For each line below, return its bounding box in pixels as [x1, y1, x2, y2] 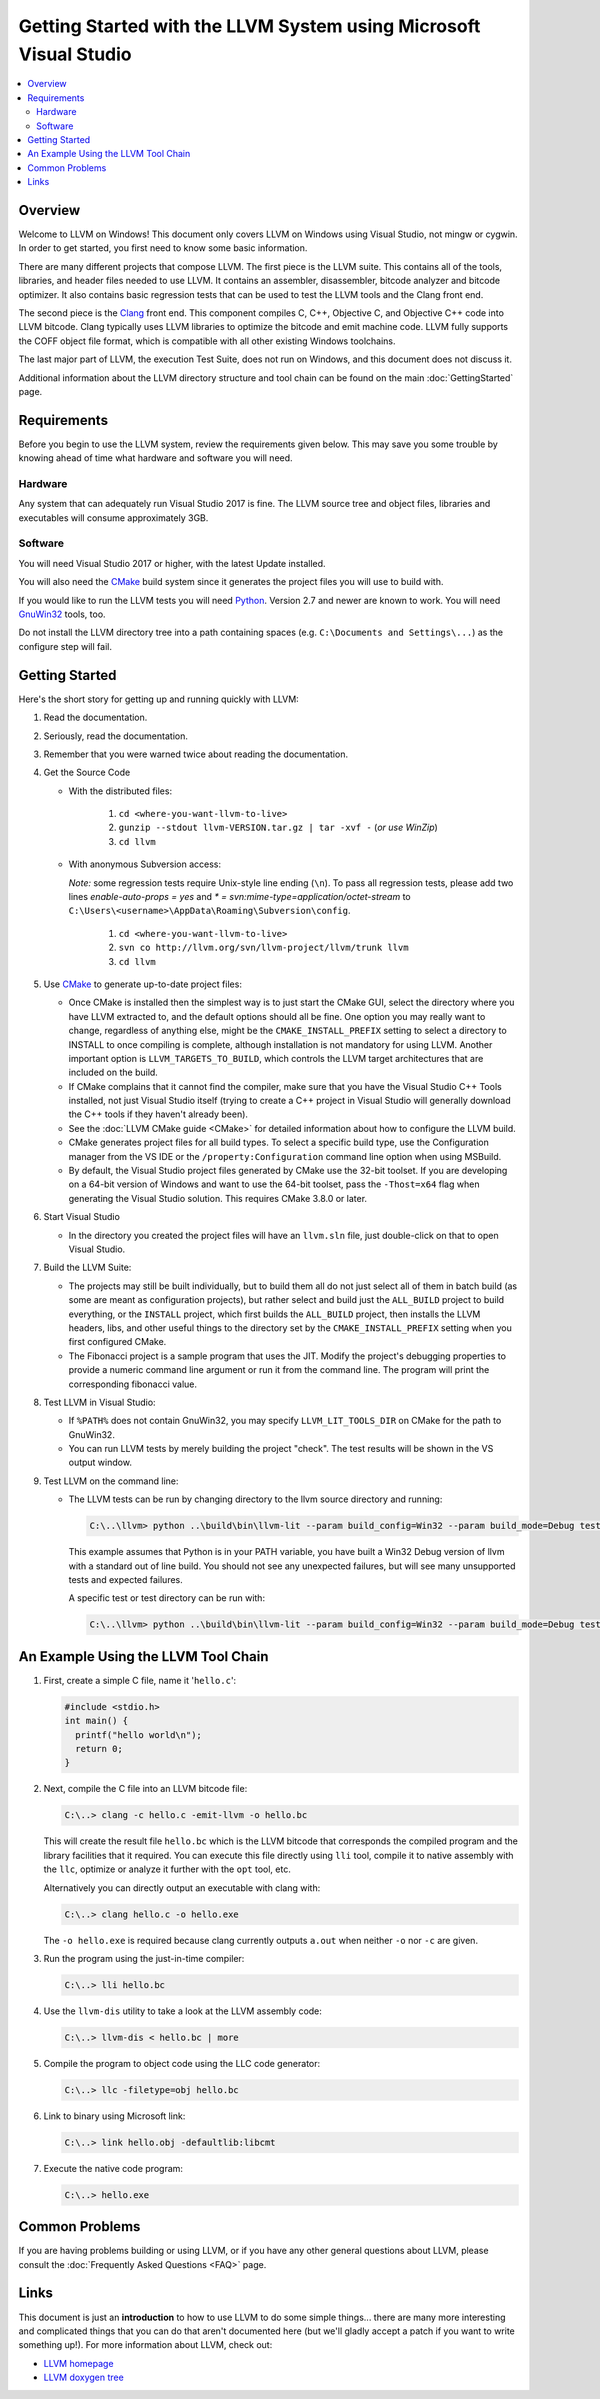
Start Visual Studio [43, 1211, 120, 1223]
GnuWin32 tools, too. [18, 608, 106, 620]
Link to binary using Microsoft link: [43, 2110, 186, 2122]
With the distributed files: [68, 785, 173, 797]
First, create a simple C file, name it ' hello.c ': [43, 1674, 237, 1686]
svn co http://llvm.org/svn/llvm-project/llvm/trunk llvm [118, 942, 409, 954]
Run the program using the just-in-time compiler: [43, 1952, 245, 1964]
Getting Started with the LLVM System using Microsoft [18, 15, 481, 37]
